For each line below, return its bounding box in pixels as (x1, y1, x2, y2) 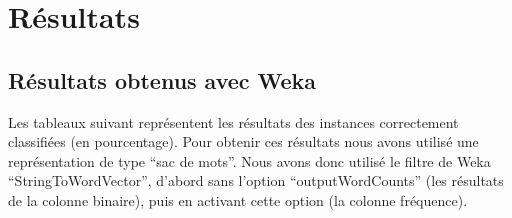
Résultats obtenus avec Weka (8, 64, 317, 95)
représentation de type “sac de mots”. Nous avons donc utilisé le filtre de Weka (8, 150, 491, 171)
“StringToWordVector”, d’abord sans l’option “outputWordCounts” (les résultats (8, 170, 504, 191)
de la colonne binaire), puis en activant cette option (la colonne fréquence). (8, 189, 468, 210)
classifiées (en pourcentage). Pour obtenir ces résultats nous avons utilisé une (8, 131, 479, 152)
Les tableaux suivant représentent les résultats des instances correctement (8, 111, 459, 132)
